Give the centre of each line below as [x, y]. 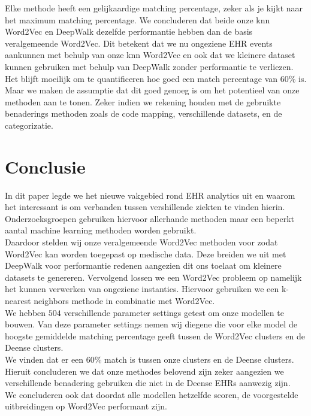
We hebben [25, 312]
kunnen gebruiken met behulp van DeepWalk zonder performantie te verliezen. [149, 66]
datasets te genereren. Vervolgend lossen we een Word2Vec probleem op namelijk [153, 277]
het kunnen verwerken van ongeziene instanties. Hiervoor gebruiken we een [142, 289]
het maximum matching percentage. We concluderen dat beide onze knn [138, 19]
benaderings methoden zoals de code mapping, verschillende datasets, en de [144, 113]
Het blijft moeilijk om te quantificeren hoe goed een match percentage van [141, 78]
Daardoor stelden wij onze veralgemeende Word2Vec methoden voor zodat [141, 242]
